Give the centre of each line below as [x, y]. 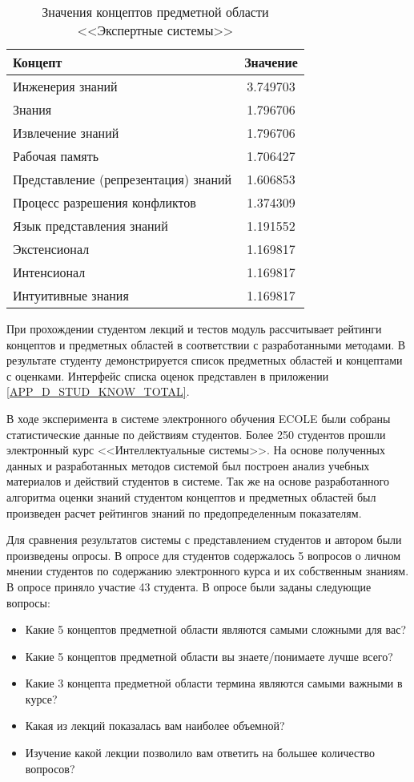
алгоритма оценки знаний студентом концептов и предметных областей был [191, 496]
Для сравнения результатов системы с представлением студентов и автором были [204, 540]
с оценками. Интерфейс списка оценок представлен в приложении [168, 375]
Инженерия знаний [65, 86]
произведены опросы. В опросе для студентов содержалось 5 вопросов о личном [204, 555]
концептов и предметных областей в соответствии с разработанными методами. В [206, 344]
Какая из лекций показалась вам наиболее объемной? [155, 726]
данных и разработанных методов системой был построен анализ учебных [188, 465]
